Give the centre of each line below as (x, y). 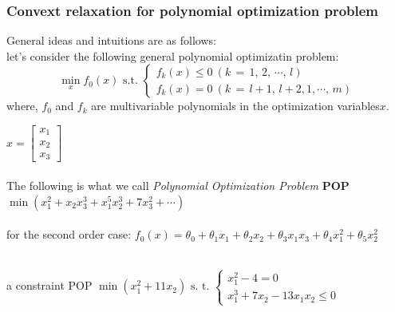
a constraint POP (49, 285)
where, (22, 106)
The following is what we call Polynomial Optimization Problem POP (178, 186)
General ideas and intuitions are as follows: (111, 40)
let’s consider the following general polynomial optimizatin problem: (173, 55)
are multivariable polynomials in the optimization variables (235, 106)
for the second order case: (69, 234)
